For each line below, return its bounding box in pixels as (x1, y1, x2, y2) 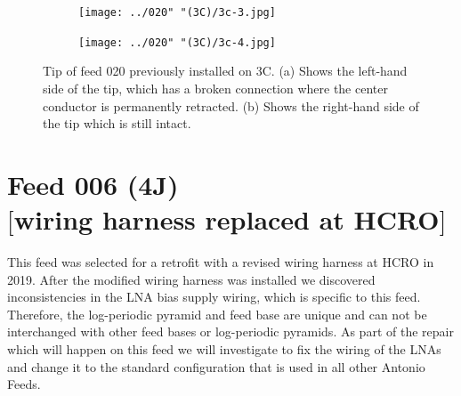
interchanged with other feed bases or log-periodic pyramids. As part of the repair (7, 322, 454, 341)
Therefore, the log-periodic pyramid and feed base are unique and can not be (7, 304, 427, 323)
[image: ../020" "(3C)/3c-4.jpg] (78, 36, 276, 49)
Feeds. (7, 375, 41, 393)
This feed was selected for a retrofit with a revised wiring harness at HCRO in (7, 253, 434, 271)
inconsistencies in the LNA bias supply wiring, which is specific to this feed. (7, 287, 421, 306)
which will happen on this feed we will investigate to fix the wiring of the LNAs (7, 339, 441, 358)
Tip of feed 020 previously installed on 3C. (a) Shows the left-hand (43, 61, 408, 80)
